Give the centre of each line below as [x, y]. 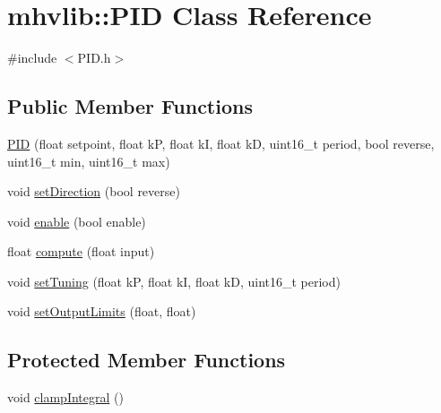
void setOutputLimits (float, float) [102, 311]
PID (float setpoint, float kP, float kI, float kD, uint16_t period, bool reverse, [221, 143]
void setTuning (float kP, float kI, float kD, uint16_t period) [174, 281]
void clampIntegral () [65, 397]
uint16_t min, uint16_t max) [89, 161]
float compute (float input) [81, 251]
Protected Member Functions [147, 360]
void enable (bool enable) [77, 221]
